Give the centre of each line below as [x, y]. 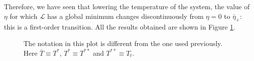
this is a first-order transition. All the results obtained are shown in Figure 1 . [120, 27]
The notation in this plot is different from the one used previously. [123, 43]
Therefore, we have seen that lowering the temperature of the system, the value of [127, 6]
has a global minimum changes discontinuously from [125, 16]
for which [23, 16]
